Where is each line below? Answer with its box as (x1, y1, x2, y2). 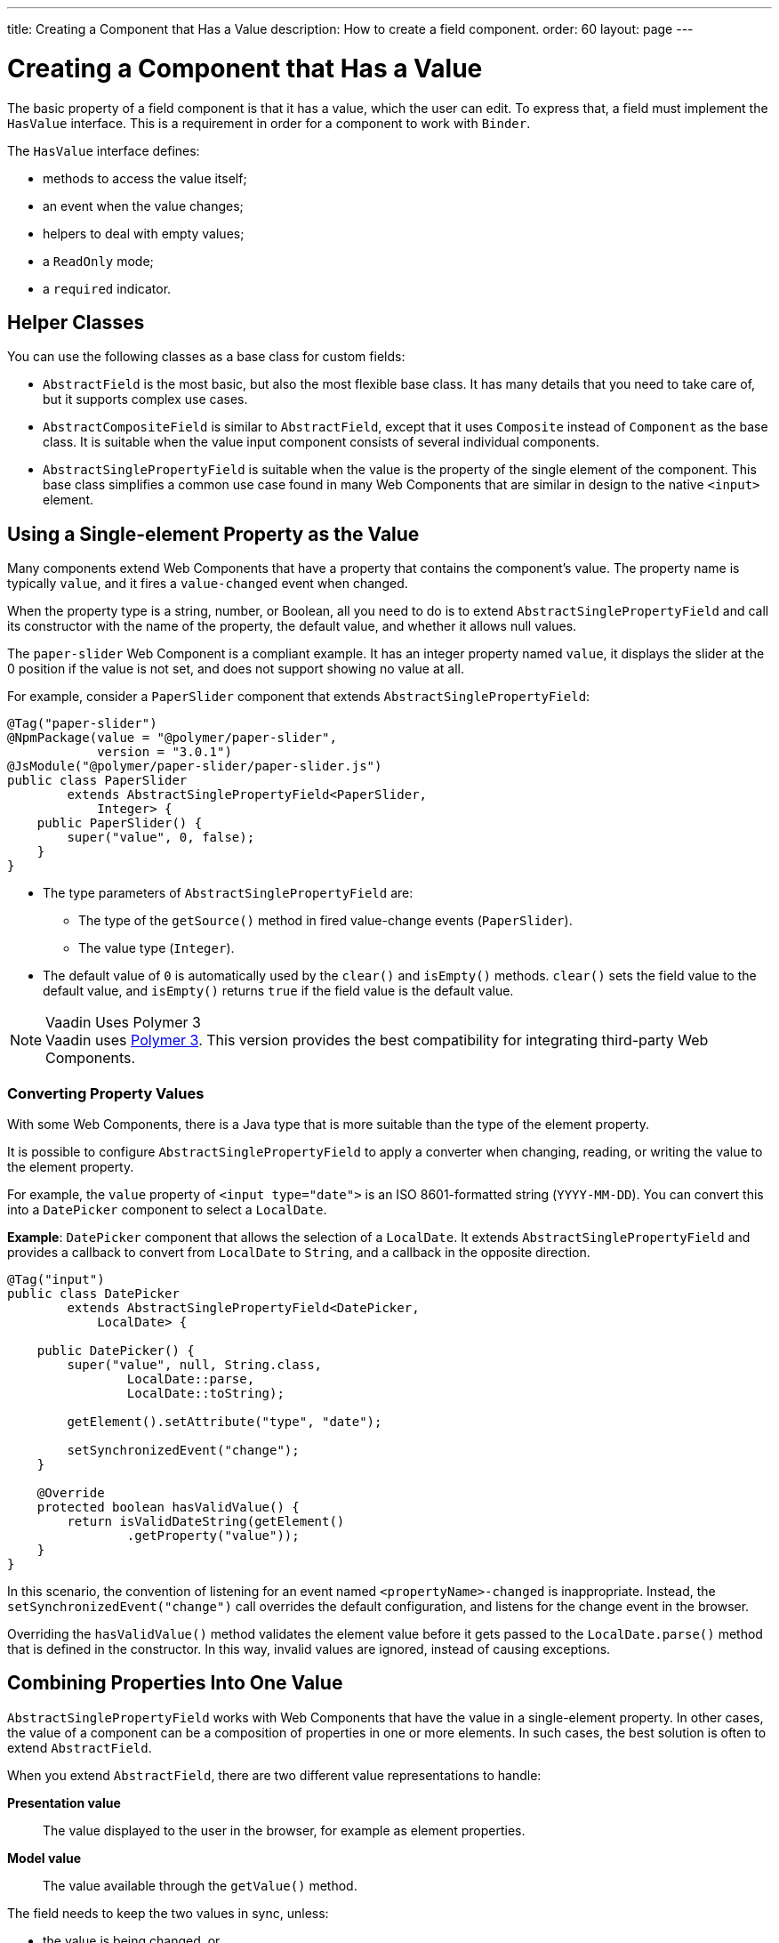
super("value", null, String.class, (67, 1357, 323, 1372)
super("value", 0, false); (67, 830, 255, 845)
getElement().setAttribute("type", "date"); (67, 1414, 382, 1429)
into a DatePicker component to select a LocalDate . (7, 1201, 327, 1217)
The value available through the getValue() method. (43, 1877, 357, 1893)
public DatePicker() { (36, 1342, 195, 1358)
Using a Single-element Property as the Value (7, 522, 420, 545)
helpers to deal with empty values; (43, 225, 245, 241)
